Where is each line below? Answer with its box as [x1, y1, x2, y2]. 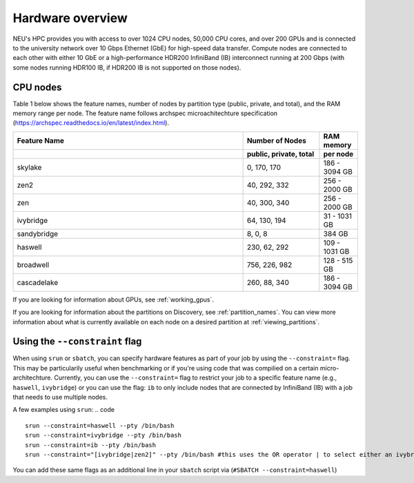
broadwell [17, 259, 50, 269]
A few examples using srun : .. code [12, 406, 115, 414]
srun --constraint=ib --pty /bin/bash [25, 441, 157, 448]
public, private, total [246, 149, 315, 159]
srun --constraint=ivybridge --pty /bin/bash [25, 431, 182, 440]
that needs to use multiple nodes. [12, 393, 108, 402]
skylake [17, 162, 42, 172]
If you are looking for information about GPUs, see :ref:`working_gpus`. [12, 295, 214, 304]
